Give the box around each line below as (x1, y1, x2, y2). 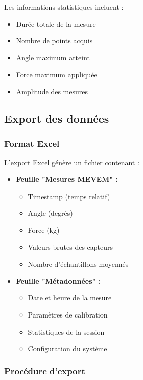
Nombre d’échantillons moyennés (28, 259, 129, 269)
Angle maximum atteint (16, 52, 90, 62)
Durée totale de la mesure (16, 18, 96, 29)
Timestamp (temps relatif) (28, 191, 110, 201)
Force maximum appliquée (16, 69, 97, 80)
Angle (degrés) (28, 208, 73, 218)
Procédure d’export (4, 364, 85, 377)
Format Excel (4, 137, 60, 150)
